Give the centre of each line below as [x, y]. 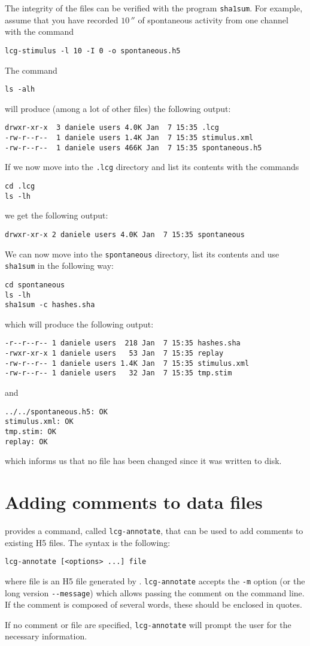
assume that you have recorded [62, 19]
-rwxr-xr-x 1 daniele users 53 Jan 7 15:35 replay [114, 354]
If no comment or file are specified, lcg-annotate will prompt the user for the [148, 624]
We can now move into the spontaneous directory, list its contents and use [142, 254]
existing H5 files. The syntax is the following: [88, 542]
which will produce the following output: [79, 324]
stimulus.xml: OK [39, 422]
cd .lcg [20, 186]
